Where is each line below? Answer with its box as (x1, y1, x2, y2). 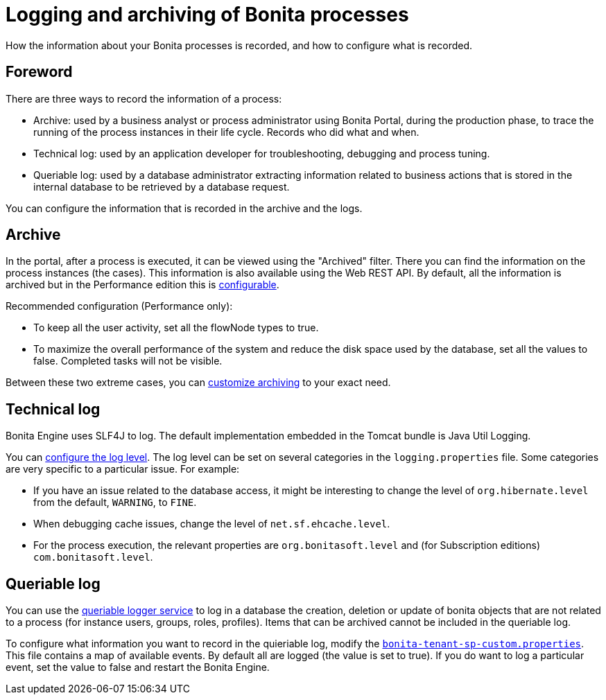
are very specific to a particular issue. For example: (6, 463, 240, 475)
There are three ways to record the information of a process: (6, 92, 282, 105)
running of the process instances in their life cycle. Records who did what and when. (33, 125, 419, 138)
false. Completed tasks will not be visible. (33, 355, 223, 367)
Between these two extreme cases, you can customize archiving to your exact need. (6, 376, 391, 389)
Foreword (6, 63, 73, 81)
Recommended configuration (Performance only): (6, 300, 233, 313)
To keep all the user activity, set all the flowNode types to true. (33, 322, 319, 334)
